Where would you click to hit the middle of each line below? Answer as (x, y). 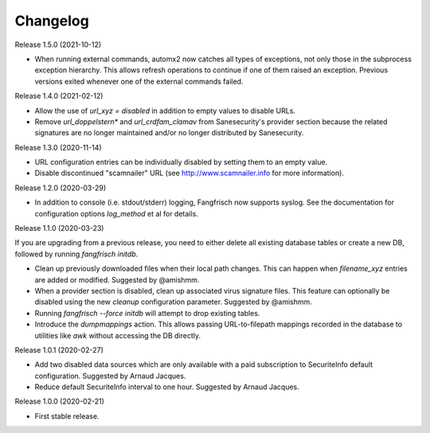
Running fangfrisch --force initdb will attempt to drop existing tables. (147, 313)
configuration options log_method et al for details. (116, 213)
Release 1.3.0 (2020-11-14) (59, 147)
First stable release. (67, 416)
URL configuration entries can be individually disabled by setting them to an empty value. (181, 162)
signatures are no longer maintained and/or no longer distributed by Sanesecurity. (169, 133)
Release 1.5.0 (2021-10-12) (58, 45)
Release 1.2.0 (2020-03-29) (61, 188)
